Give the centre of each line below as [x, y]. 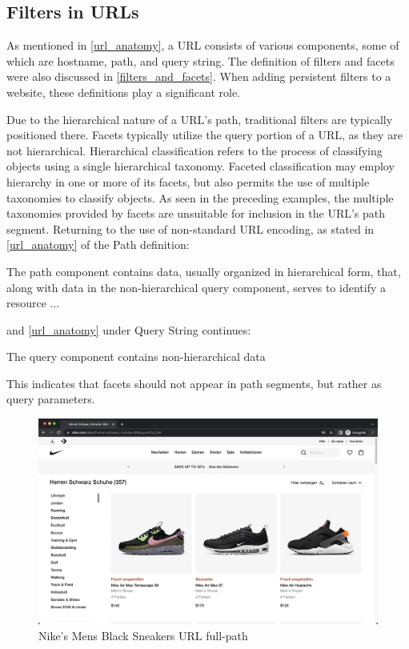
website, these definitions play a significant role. [124, 92]
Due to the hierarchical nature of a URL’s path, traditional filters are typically [200, 119]
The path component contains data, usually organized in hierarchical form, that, [204, 271]
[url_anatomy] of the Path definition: [98, 244]
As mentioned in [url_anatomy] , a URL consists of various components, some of [203, 45]
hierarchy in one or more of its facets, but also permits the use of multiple [188, 181]
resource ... [33, 303]
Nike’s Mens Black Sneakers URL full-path [143, 635]
